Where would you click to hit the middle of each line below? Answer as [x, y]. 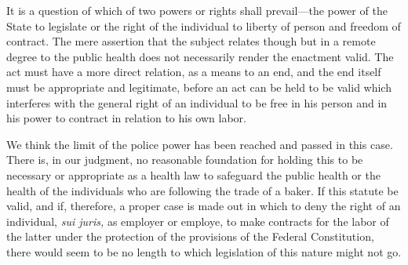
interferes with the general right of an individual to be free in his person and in [197, 102]
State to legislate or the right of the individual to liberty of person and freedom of [204, 25]
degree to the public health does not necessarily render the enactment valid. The [200, 56]
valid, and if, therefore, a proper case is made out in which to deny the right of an [204, 206]
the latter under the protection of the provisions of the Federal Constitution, [190, 236]
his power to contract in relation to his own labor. [126, 118]
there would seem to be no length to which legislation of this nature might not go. [204, 251]
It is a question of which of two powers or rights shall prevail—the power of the [197, 10]
